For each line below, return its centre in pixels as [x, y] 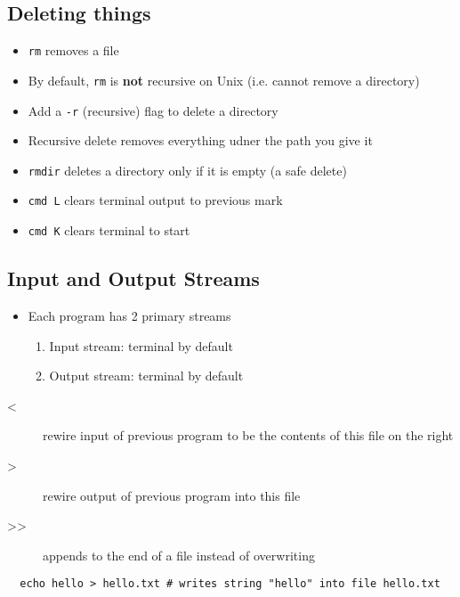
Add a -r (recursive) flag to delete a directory [153, 110]
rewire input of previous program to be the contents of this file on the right [248, 435]
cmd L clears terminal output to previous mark [155, 200]
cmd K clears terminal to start [109, 230]
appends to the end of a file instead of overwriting [179, 555]
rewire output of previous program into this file [172, 495]
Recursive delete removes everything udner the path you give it [200, 140]
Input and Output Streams [133, 278]
